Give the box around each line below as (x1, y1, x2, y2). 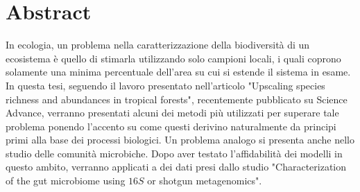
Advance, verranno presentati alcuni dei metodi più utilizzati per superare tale (6, 105, 339, 120)
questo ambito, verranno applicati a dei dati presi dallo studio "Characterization (6, 159, 347, 174)
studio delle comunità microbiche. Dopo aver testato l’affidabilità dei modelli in (6, 146, 343, 160)
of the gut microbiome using (6, 173, 126, 188)
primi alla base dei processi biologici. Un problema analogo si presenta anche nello (6, 132, 354, 147)
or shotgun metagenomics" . (147, 173, 262, 188)
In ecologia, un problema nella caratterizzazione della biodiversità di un (6, 37, 310, 52)
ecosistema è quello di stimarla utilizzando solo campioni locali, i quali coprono (6, 51, 341, 65)
